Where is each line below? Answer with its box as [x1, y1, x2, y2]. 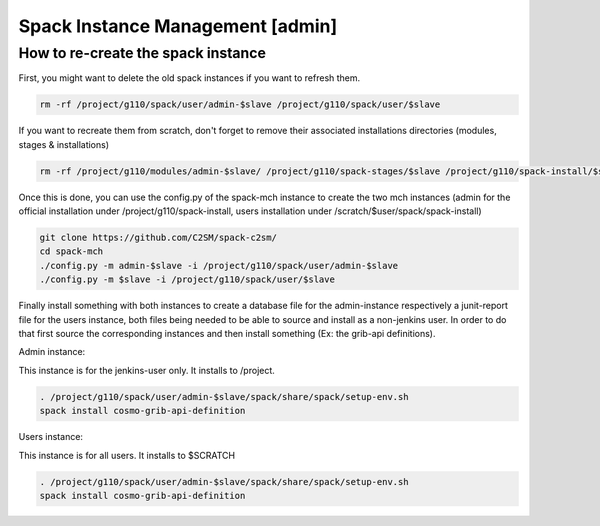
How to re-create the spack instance [18, 44, 267, 62]
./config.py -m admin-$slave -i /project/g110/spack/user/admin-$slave [39, 260, 399, 271]
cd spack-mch [39, 246, 104, 257]
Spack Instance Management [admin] [18, 15, 338, 37]
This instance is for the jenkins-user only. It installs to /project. [18, 364, 275, 376]
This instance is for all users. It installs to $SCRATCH [18, 449, 235, 461]
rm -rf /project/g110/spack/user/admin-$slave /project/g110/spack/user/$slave [39, 99, 441, 110]
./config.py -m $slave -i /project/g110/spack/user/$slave [39, 274, 335, 285]
